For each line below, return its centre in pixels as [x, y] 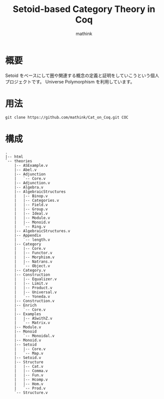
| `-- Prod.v [30, 389]
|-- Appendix [28, 236]
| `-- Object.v [32, 266]
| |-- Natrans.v [33, 262]
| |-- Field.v [31, 205]
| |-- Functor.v [33, 253]
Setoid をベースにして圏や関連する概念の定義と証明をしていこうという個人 [82, 75]
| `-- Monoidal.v [34, 336]
